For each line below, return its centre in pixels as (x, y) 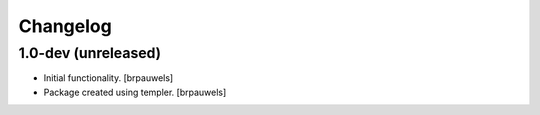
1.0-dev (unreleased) (90, 53)
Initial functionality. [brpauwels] (108, 78)
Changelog (65, 26)
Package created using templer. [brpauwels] (135, 92)
